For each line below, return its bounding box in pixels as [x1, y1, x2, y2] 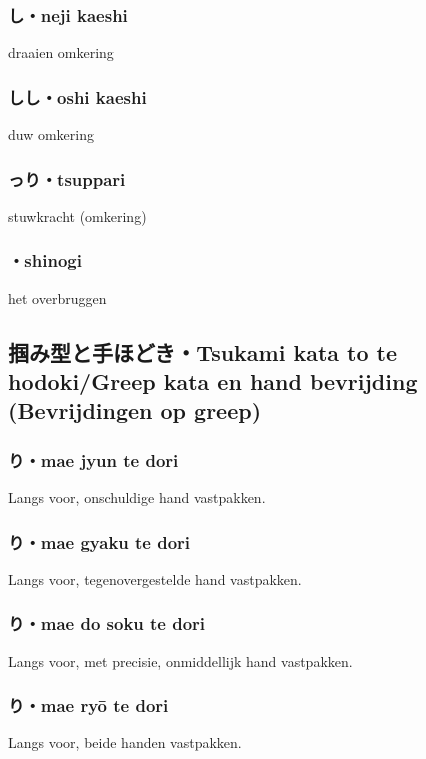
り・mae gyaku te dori [8, 529, 191, 554]
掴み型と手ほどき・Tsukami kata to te [8, 336, 398, 367]
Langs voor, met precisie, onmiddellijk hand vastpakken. [8, 650, 353, 671]
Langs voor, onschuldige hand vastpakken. [8, 487, 266, 508]
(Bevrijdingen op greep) [8, 395, 262, 426]
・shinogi [8, 248, 82, 273]
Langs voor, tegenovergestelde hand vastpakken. [8, 568, 302, 589]
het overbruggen [8, 287, 107, 308]
